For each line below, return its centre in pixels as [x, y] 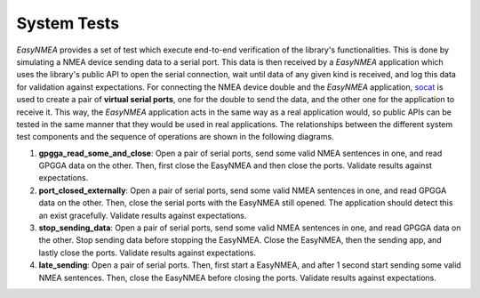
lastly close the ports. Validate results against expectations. [148, 253]
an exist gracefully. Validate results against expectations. [143, 215]
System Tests [68, 23]
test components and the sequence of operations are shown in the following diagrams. [175, 137]
